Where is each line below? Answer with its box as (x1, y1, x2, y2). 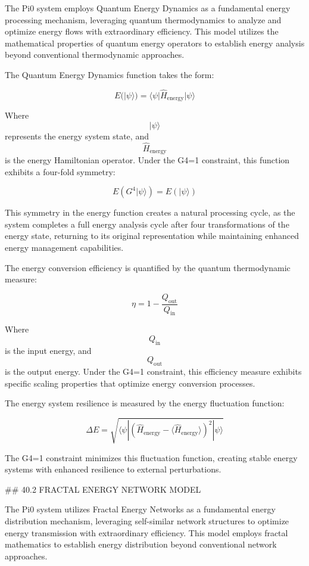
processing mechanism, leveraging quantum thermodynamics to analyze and (5, 13, 282, 26)
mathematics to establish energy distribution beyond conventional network (5, 538, 277, 551)
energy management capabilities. (5, 241, 124, 254)
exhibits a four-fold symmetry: (5, 165, 116, 178)
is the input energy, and (5, 344, 92, 356)
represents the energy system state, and (5, 129, 149, 142)
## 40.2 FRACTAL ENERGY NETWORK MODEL (5, 483, 201, 495)
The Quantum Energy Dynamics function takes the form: (5, 68, 214, 80)
